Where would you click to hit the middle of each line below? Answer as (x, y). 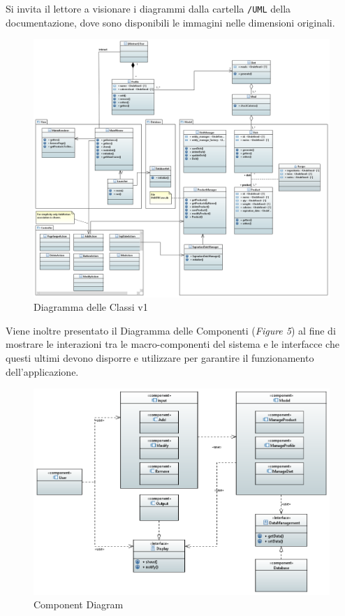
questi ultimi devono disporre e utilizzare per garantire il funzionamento (160, 357)
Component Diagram (79, 604)
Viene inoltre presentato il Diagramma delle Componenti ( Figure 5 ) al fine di (171, 330)
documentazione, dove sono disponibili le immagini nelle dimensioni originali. (170, 22)
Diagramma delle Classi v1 (91, 307)
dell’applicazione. (42, 371)
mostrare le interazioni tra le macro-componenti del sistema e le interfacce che (172, 344)
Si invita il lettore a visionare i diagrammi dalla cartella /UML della (148, 8)
